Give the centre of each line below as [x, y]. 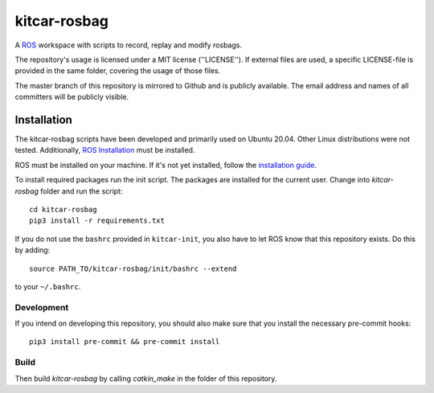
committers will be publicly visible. [72, 97]
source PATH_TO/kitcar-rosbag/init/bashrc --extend [133, 268]
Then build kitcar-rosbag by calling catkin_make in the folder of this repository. [146, 379]
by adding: [33, 250]
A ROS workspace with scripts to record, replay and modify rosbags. [129, 45]
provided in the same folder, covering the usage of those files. [118, 71]
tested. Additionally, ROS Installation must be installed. [105, 150]
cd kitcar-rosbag [63, 209]
